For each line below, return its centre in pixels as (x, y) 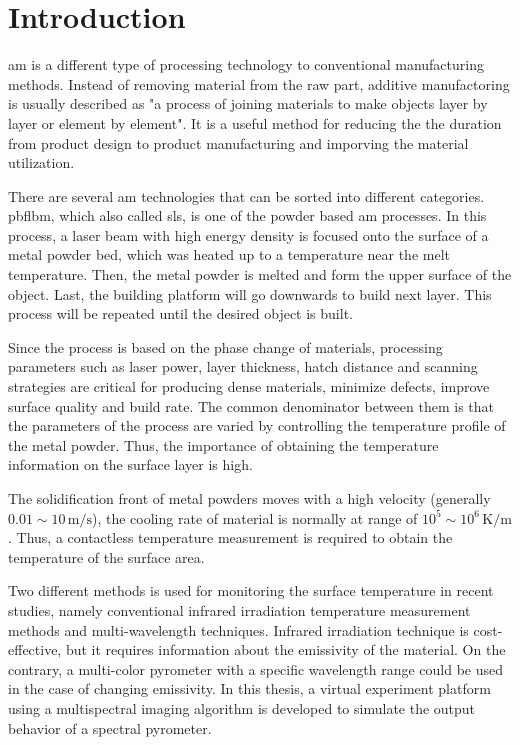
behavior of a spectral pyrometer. (110, 727)
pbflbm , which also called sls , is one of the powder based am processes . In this (247, 215)
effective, (35, 649)
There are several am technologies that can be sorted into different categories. (246, 195)
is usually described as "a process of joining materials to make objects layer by (248, 103)
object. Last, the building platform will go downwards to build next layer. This (250, 293)
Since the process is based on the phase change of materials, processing (225, 346)
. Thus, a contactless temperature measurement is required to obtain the (230, 537)
